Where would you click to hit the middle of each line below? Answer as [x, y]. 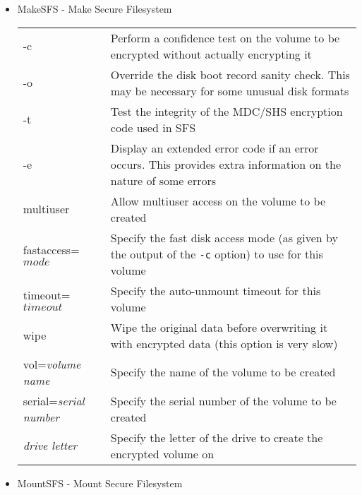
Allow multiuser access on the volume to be [218, 201]
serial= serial [54, 400]
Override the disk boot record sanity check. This [230, 74]
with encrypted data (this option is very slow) [224, 343]
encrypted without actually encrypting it [211, 54]
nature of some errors [163, 180]
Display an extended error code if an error [215, 148]
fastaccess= [51, 250]
